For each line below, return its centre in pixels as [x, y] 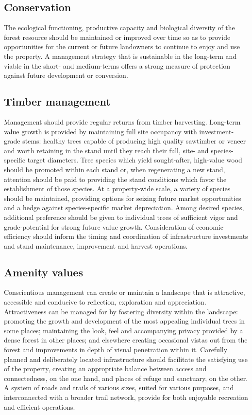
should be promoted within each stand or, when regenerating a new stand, [115, 169]
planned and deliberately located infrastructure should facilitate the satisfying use [126, 359]
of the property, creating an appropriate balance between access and [105, 369]
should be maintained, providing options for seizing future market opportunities [123, 198]
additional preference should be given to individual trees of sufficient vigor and [121, 217]
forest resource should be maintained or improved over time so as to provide [117, 37]
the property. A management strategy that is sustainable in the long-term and [120, 56]
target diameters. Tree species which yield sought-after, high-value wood [135, 160]
